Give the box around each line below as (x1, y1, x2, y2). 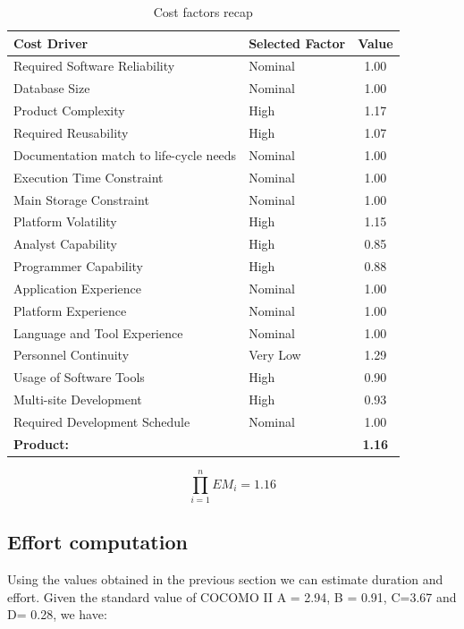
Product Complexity (13, 101, 125, 120)
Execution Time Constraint (13, 167, 164, 186)
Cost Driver (13, 33, 89, 52)
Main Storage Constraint (13, 190, 149, 208)
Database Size (13, 79, 90, 98)
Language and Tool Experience (13, 323, 183, 342)
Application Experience (13, 278, 141, 297)
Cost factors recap (153, 3, 253, 21)
